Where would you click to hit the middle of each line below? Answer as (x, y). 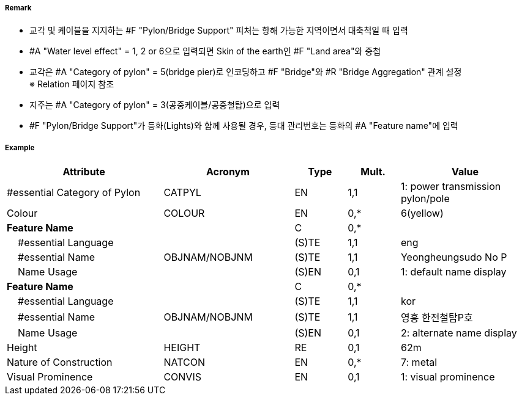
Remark (18, 8)
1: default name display (453, 272)
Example (20, 147)
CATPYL (182, 193)
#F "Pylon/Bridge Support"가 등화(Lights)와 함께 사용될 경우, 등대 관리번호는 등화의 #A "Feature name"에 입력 (244, 126)
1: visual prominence (448, 377)
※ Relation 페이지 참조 (72, 84)
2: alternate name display (459, 333)
